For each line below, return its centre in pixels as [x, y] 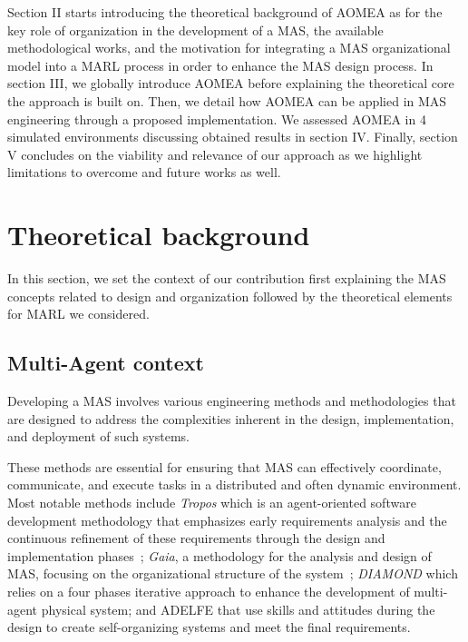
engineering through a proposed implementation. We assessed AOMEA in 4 [217, 119]
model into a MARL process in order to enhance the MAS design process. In [220, 65]
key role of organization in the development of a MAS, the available [195, 30]
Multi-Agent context [106, 363]
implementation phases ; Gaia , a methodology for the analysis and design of [219, 555]
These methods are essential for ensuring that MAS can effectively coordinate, [224, 466]
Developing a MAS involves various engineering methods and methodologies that [232, 401]
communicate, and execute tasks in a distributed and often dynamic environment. [234, 484]
